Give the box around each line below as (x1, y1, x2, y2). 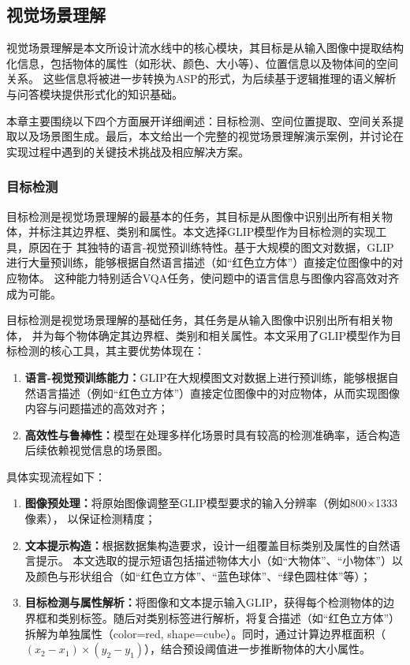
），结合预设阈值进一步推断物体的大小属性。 (144, 641, 371, 657)
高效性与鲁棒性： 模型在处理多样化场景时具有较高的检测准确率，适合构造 (24, 426, 401, 443)
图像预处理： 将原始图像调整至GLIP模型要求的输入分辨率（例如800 (24, 495, 367, 511)
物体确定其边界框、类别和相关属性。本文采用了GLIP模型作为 (76, 327, 390, 343)
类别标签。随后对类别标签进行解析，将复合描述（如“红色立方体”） (58, 610, 401, 626)
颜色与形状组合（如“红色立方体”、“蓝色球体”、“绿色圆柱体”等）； (35, 567, 371, 584)
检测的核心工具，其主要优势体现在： (17, 342, 205, 359)
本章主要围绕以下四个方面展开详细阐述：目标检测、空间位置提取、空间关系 (6, 112, 393, 129)
